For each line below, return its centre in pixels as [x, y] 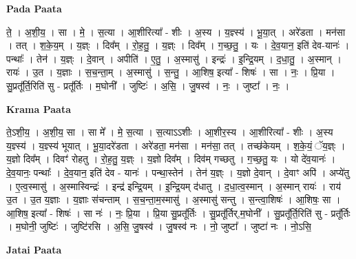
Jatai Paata [34, 249]
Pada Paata [34, 8]
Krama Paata [39, 108]
